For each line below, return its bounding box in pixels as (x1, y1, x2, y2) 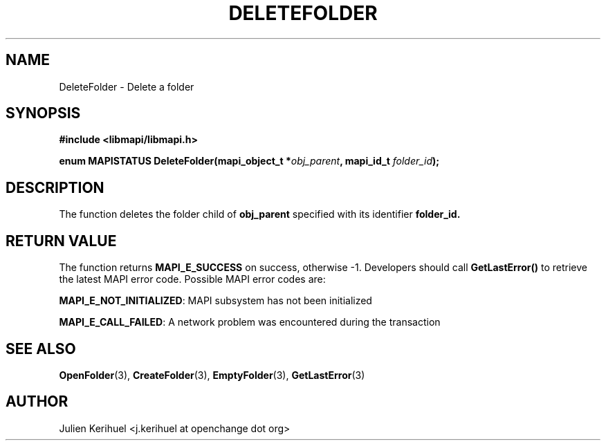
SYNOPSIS (6, 104, 81, 122)
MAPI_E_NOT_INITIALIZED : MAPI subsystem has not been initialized (59, 295, 372, 307)
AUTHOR (6, 393, 68, 411)
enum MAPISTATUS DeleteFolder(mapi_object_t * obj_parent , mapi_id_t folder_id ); (59, 155, 440, 167)
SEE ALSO (6, 340, 76, 357)
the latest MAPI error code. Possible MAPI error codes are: (59, 273, 326, 286)
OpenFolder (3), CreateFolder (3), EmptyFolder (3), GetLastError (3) (59, 369, 365, 381)
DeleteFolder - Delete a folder (59, 80, 194, 93)
